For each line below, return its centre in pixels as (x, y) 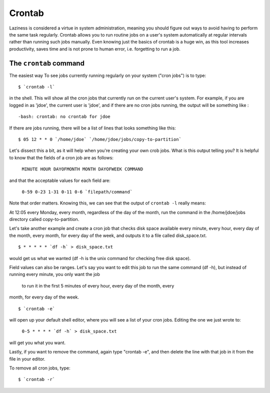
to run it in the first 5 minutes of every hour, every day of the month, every (98, 285)
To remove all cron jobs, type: (40, 368)
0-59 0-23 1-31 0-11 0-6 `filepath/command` (77, 192)
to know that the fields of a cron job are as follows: (61, 157)
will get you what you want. (37, 342)
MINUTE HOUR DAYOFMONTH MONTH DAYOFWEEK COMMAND (82, 169)
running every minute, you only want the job (54, 274)
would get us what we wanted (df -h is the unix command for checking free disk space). (100, 258)
